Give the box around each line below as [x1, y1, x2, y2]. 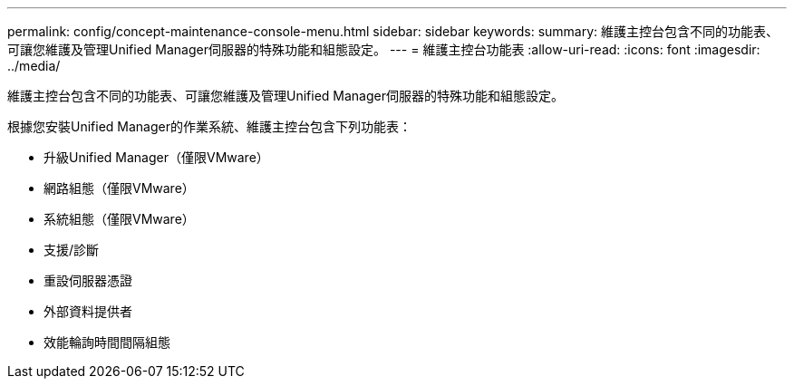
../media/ [7, 58, 61, 73]
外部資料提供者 [44, 304, 132, 319]
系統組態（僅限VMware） [44, 211, 195, 227]
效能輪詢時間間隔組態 [44, 334, 170, 350]
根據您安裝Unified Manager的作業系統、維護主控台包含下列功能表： [7, 119, 412, 134]
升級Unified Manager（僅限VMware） [44, 150, 269, 165]
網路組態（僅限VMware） [44, 180, 195, 196]
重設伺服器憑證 [44, 273, 132, 288]
